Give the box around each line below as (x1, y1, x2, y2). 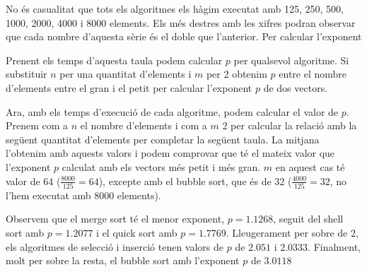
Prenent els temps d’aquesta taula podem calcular (6, 52, 223, 67)
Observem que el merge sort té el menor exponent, (6, 211, 225, 226)
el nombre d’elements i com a (80, 118, 207, 133)
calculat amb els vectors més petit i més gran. (62, 159, 261, 174)
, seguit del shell (273, 211, 344, 226)
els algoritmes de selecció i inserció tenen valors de (6, 239, 224, 254)
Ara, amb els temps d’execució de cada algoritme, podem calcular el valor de (6, 104, 339, 119)
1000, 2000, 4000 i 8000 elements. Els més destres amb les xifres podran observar (6, 15, 356, 30)
